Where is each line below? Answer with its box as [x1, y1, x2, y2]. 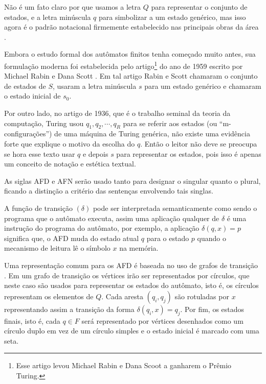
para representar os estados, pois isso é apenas [116, 148, 261, 159]
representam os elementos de [4, 291, 94, 301]
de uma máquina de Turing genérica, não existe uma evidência [54, 128, 250, 139]
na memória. [119, 243, 159, 253]
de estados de [4, 80, 46, 91]
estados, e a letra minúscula [4, 11, 91, 22]
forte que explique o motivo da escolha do [4, 138, 135, 149]
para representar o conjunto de [151, 2, 248, 12]
